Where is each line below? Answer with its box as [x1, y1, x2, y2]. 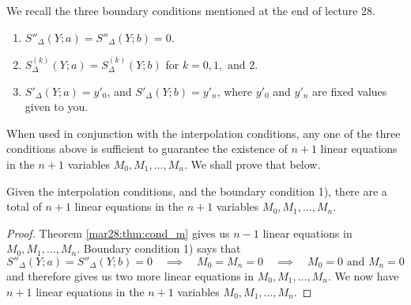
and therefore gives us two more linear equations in [6, 267, 255, 284]
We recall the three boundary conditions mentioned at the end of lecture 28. [6, 2, 375, 18]
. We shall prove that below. [183, 155, 321, 172]
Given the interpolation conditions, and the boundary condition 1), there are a [6, 182, 387, 199]
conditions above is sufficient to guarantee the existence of [6, 140, 288, 157]
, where [217, 82, 253, 99]
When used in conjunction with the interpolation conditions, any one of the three [6, 124, 401, 141]
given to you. [25, 98, 89, 115]
